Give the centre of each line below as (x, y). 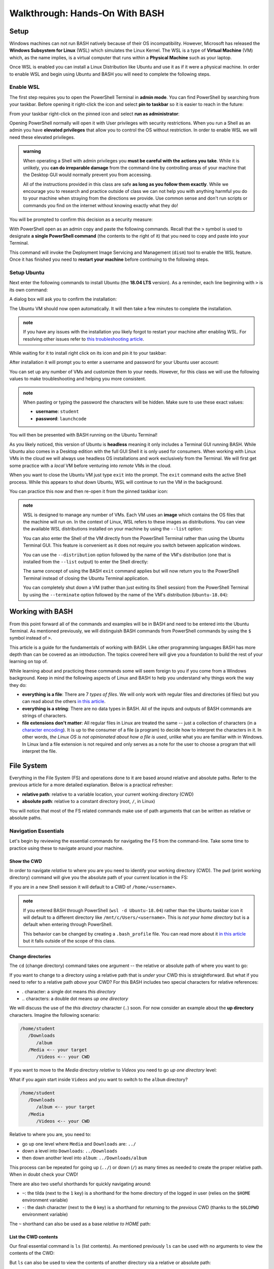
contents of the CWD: (32, 1253)
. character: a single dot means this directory (69, 991)
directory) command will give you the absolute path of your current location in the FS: (99, 878)
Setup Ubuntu (27, 273)
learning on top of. (29, 661)
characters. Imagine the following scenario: (55, 1015)
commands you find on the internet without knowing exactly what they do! (101, 205)
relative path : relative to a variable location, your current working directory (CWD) (108, 794)
